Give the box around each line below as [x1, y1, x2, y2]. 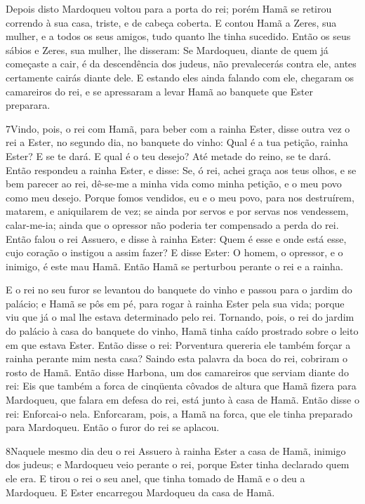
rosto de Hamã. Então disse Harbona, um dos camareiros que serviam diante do [6, 364, 349, 379]
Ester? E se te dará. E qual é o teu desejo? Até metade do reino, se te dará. [6, 148, 331, 163]
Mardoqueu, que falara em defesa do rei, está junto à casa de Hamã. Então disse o [6, 392, 359, 407]
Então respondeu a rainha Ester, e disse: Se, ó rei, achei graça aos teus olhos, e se [6, 162, 357, 177]
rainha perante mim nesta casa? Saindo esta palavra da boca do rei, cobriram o [6, 351, 347, 366]
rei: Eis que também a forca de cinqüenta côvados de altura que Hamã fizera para [6, 378, 357, 393]
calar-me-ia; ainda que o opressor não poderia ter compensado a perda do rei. [6, 217, 339, 232]
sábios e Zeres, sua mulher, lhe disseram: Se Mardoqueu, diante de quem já [6, 42, 328, 57]
